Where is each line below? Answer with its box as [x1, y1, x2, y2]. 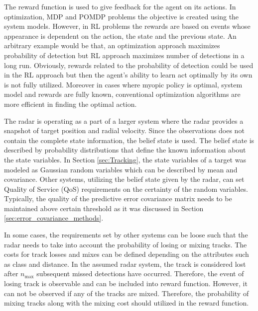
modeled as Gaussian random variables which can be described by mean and [4, 164, 238, 174]
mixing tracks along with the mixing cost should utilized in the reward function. [4, 298, 249, 308]
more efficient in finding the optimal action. [4, 98, 137, 109]
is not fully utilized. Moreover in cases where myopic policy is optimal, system [4, 79, 243, 89]
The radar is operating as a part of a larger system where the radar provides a [4, 115, 244, 126]
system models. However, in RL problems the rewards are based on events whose [4, 21, 251, 31]
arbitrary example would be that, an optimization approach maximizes [4, 40, 220, 51]
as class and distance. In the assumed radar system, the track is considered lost [4, 258, 246, 269]
